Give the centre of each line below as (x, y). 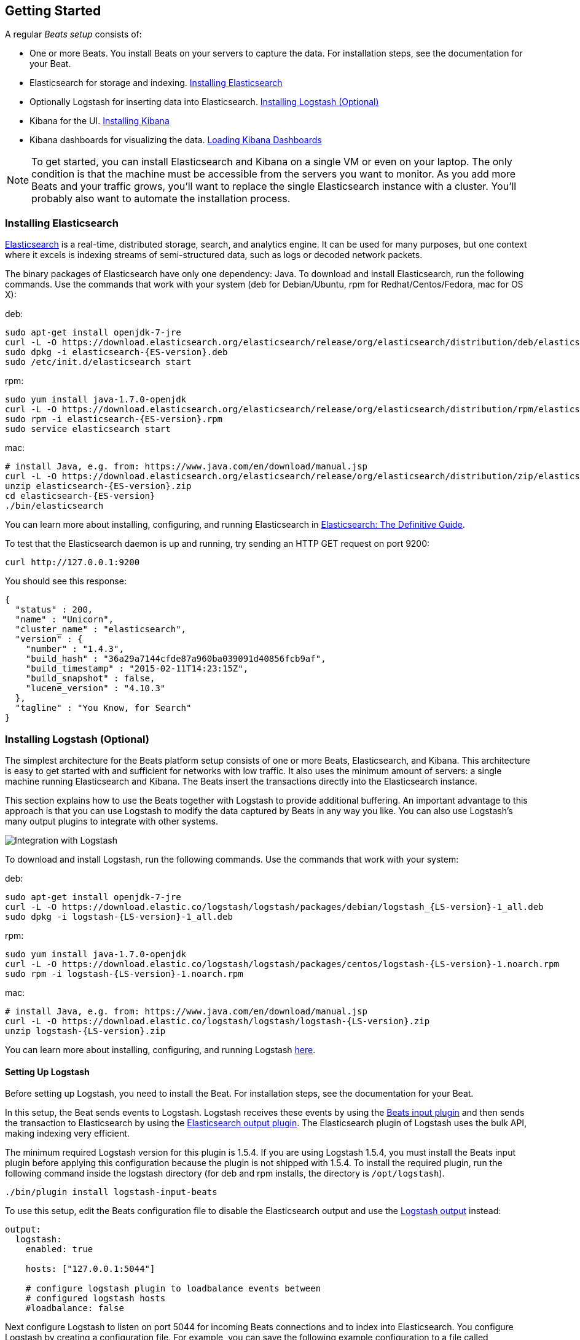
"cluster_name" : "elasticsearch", (101, 629)
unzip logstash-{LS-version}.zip (85, 1031)
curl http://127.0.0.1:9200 (72, 562)
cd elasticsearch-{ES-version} (80, 496)
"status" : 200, (54, 610)
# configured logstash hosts (96, 1299)
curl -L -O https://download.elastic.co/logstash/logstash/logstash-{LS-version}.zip (217, 1021)
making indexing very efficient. (67, 1134)
